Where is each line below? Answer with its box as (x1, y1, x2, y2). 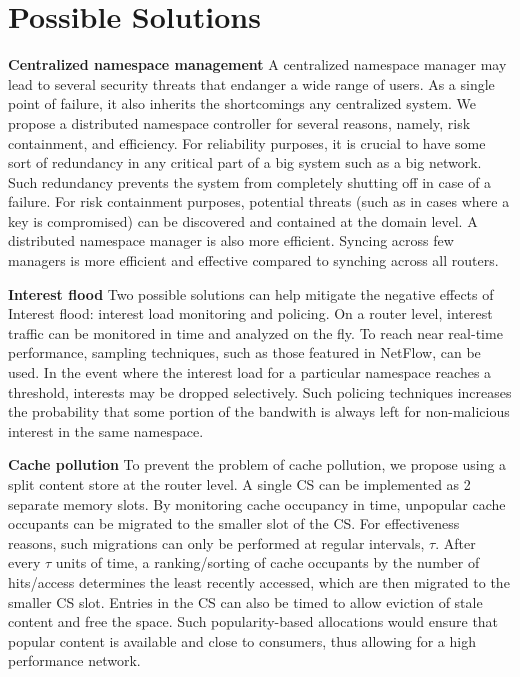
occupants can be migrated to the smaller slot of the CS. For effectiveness (8, 513, 460, 534)
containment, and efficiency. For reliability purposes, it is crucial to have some (8, 132, 486, 153)
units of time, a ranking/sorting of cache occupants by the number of (55, 552, 480, 573)
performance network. (8, 650, 141, 671)
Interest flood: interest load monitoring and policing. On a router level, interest (8, 303, 493, 324)
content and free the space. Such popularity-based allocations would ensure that (8, 611, 499, 632)
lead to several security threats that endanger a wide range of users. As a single (8, 73, 495, 94)
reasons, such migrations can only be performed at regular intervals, (8, 532, 425, 553)
